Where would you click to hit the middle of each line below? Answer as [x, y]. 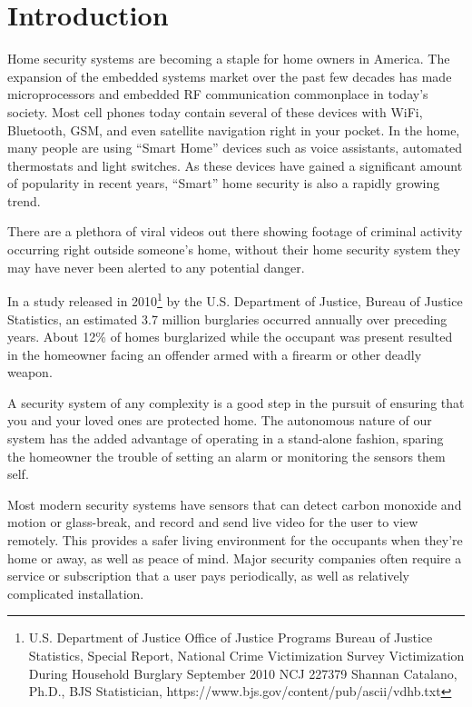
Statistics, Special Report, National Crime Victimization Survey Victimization [246, 655]
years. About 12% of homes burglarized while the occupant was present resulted [230, 337]
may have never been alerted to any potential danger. [156, 267]
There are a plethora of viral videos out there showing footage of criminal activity [235, 231]
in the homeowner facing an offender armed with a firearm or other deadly [215, 354]
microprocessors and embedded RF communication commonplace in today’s [218, 94]
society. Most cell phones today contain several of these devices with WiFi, [215, 111]
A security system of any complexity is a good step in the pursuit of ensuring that [236, 402]
